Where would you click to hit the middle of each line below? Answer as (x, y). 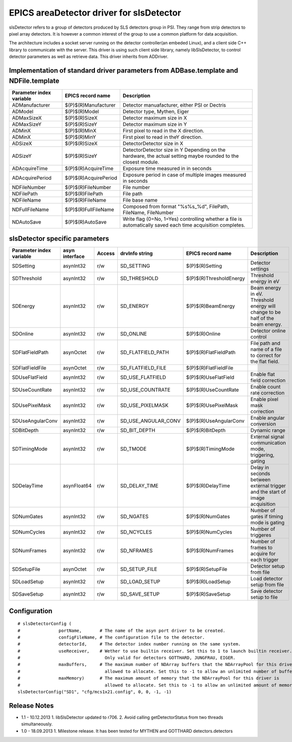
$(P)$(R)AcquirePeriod (91, 178)
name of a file (266, 349)
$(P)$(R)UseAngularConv (215, 421)
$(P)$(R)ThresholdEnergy (215, 279)
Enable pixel (264, 400)
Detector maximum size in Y (155, 124)
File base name (140, 200)
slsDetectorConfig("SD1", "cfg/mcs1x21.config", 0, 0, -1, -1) (95, 692)
